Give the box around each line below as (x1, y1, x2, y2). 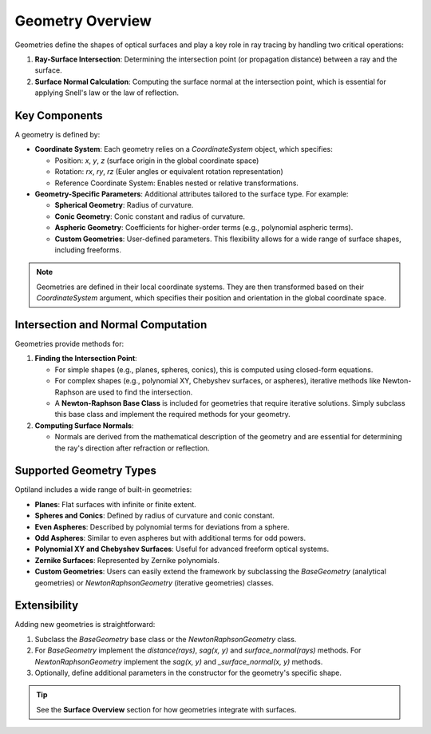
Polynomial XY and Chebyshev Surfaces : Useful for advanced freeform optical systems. (34, 544, 330, 554)
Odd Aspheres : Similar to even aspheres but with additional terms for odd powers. (34, 533, 306, 542)
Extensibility (14, 599, 79, 613)
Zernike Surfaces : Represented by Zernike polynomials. (34, 555, 219, 565)
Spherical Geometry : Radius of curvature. (54, 200, 194, 210)
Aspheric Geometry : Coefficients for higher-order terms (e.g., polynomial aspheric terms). (54, 223, 354, 232)
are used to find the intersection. (85, 387, 193, 397)
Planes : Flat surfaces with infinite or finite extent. (34, 499, 197, 509)
